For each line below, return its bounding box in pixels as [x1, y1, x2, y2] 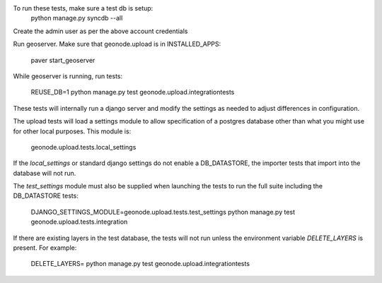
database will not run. [13, 169, 76, 177]
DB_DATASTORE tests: [13, 191, 79, 200]
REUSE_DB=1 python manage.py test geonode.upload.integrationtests [30, 88, 235, 97]
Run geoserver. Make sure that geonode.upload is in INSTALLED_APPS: [13, 40, 221, 49]
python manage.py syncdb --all [30, 14, 123, 23]
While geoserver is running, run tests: [13, 71, 123, 80]
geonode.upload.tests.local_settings [30, 143, 137, 151]
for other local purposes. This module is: [13, 127, 132, 136]
